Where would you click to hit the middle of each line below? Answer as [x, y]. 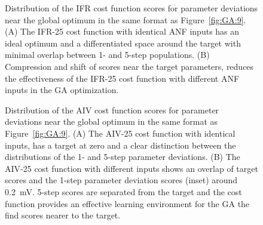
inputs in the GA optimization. [62, 90]
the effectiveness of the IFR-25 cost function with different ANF [122, 78]
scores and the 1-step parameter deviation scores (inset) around [121, 180]
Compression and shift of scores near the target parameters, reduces [129, 66]
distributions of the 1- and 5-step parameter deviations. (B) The [123, 157]
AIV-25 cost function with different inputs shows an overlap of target [131, 168]
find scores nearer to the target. [63, 215]
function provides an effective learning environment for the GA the [127, 203]
